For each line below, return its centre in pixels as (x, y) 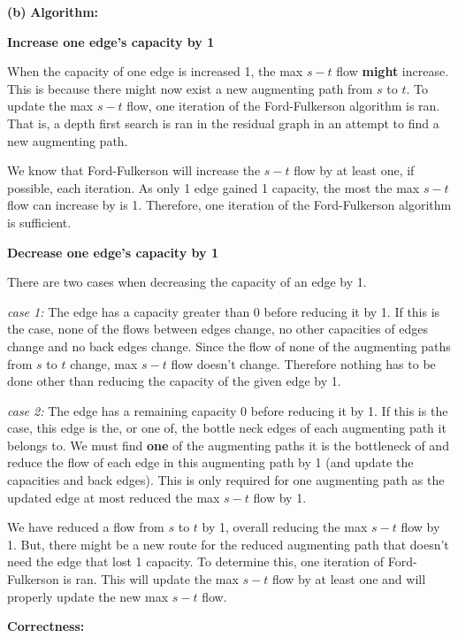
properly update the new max (88, 596)
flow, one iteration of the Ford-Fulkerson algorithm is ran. (283, 106)
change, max (104, 363)
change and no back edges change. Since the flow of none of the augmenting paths (229, 346)
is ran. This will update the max (151, 579)
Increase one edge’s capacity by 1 (111, 41)
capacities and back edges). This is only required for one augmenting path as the (226, 480)
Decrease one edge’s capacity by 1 (113, 252)
